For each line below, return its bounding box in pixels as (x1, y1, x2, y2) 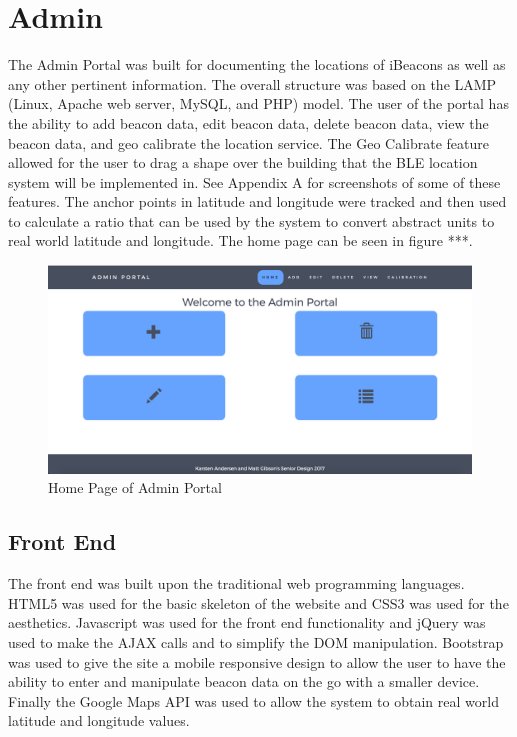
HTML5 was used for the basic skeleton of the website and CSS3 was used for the (8, 592, 509, 613)
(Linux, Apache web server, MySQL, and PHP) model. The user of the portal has (8, 93, 509, 114)
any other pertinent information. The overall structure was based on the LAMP (8, 73, 497, 94)
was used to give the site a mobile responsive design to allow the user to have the (8, 651, 506, 672)
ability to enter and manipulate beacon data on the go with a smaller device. (8, 671, 480, 692)
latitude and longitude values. (8, 710, 190, 731)
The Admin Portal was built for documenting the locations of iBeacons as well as (8, 54, 506, 75)
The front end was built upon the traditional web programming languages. (8, 573, 465, 594)
